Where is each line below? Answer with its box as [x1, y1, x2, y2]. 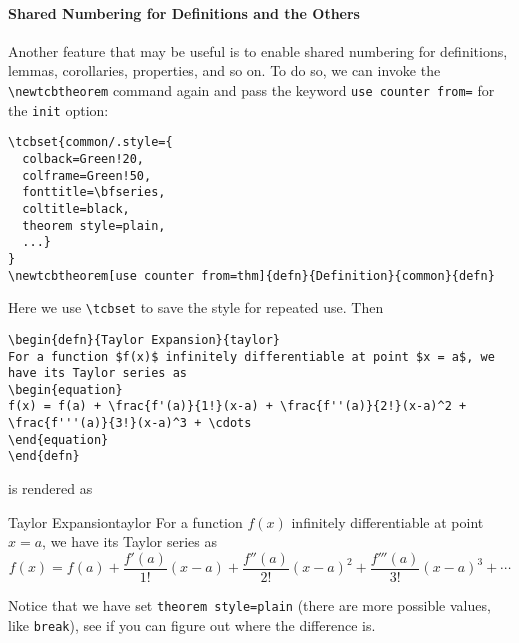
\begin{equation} [8, 382, 123, 397]
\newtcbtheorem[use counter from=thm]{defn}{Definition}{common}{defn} [8, 268, 495, 283]
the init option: [8, 99, 109, 120]
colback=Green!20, [22, 151, 145, 166]
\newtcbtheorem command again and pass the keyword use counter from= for [8, 79, 495, 100]
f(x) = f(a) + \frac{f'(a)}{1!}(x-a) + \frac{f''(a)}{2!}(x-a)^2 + [8, 399, 467, 414]
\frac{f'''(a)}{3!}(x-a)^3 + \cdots [8, 416, 252, 431]
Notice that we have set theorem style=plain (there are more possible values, [8, 594, 491, 615]
